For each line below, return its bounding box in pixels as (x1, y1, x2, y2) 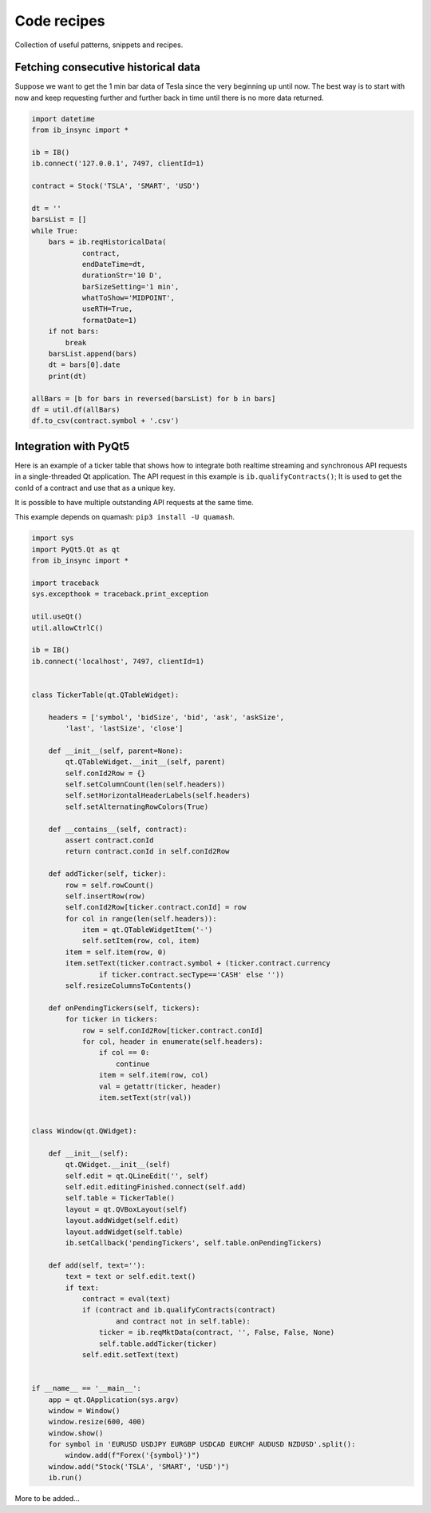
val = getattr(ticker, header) (98, 1081, 221, 1091)
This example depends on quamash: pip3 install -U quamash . (14, 512, 235, 522)
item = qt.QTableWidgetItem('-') (81, 926, 213, 934)
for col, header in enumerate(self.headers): (81, 1037, 263, 1046)
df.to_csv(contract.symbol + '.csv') (31, 416, 180, 425)
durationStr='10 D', (81, 271, 163, 280)
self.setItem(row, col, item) (81, 936, 200, 946)
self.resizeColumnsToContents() (65, 981, 192, 990)
